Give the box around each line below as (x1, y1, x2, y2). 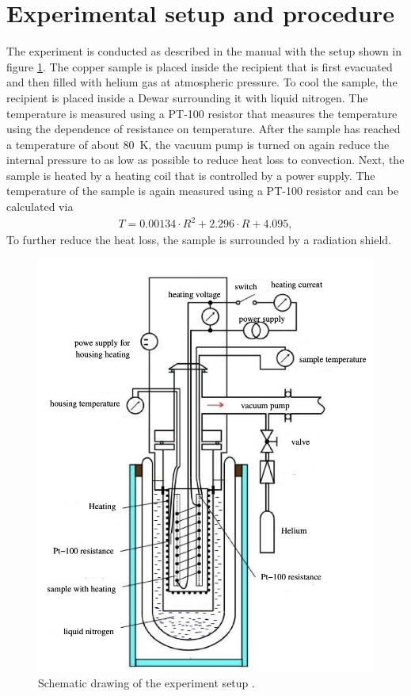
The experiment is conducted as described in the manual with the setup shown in (6, 43, 402, 59)
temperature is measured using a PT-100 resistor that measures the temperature (6, 105, 398, 121)
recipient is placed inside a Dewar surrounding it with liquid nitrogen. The (6, 89, 368, 105)
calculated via (6, 198, 74, 215)
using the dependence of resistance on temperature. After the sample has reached (6, 120, 401, 137)
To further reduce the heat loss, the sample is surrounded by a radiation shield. (6, 231, 392, 248)
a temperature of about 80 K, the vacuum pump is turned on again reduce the (6, 136, 390, 152)
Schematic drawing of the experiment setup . (38, 675, 255, 691)
